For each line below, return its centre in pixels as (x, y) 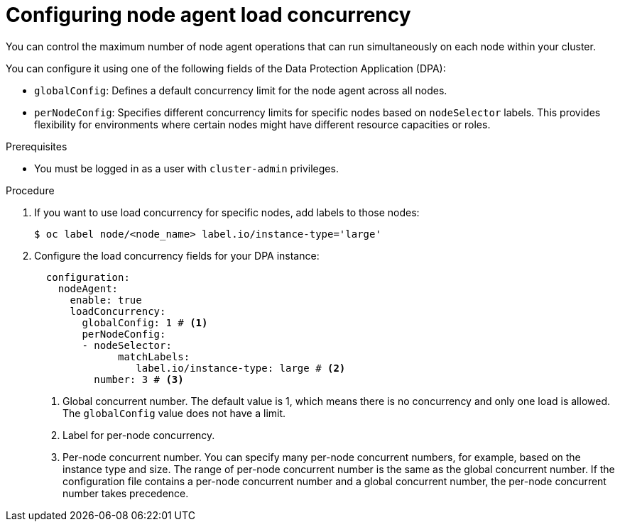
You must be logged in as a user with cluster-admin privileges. (186, 168)
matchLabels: (154, 356)
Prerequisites (37, 146)
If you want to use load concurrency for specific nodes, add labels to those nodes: (227, 212)
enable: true (106, 300)
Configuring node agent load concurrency (208, 15)
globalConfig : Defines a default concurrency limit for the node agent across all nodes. (241, 90)
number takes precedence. (126, 493)
